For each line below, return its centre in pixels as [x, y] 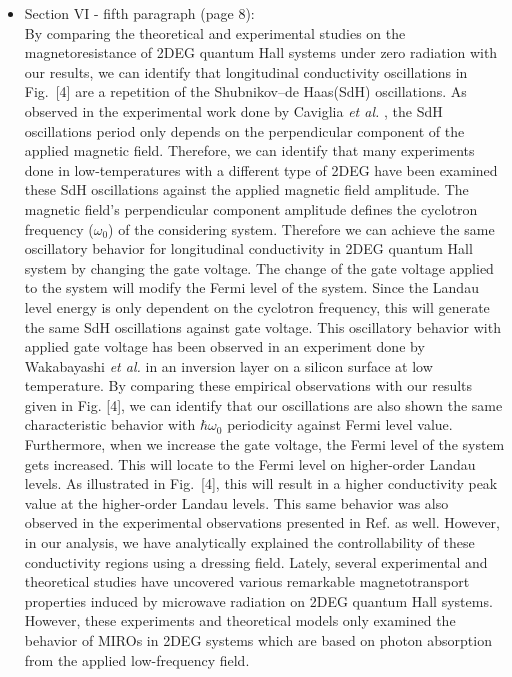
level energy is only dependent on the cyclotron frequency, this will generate [257, 306]
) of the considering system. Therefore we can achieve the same [301, 228]
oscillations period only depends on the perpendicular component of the [244, 130]
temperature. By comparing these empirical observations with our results [248, 385]
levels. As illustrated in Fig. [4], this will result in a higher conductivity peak [261, 483]
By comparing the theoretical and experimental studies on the [215, 32]
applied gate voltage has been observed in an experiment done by [224, 346]
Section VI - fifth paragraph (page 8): [139, 13]
